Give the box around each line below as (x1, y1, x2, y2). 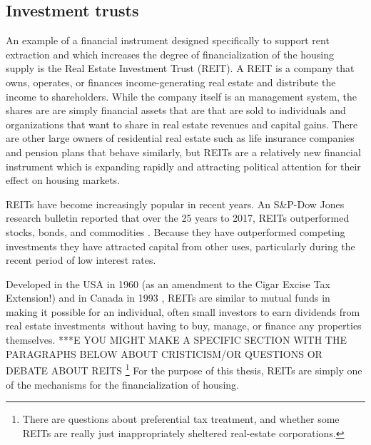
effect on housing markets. (6, 173, 121, 188)
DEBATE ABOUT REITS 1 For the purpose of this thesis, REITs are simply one (6, 361, 362, 377)
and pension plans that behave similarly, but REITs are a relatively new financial (6, 144, 361, 159)
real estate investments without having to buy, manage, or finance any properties (6, 318, 362, 333)
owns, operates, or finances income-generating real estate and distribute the (6, 74, 336, 89)
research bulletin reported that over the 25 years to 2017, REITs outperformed (6, 210, 350, 225)
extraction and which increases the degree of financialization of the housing (6, 46, 335, 61)
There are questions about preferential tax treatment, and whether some (22, 411, 340, 426)
